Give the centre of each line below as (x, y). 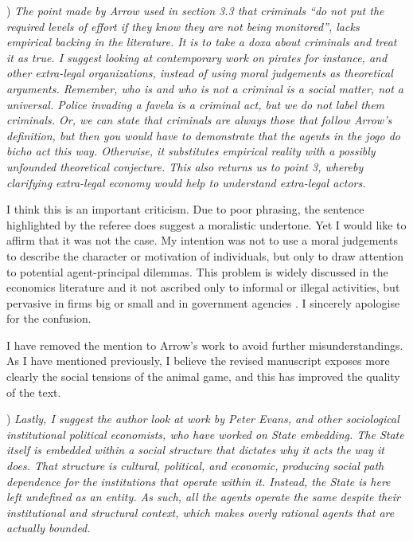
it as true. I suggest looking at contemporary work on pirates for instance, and (197, 57)
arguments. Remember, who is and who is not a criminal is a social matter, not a (205, 88)
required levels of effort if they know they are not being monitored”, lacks (183, 26)
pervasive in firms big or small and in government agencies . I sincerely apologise (203, 302)
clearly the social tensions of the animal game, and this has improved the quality (203, 376)
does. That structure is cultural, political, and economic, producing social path (195, 466)
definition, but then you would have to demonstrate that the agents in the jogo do (203, 135)
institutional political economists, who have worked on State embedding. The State (205, 434)
